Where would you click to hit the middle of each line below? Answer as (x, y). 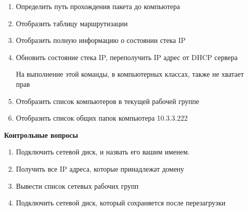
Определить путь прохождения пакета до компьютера (98, 6)
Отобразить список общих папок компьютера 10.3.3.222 (102, 118)
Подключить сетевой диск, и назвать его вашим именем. (103, 152)
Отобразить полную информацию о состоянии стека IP (101, 40)
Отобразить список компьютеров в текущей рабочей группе (108, 101)
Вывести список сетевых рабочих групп (77, 186)
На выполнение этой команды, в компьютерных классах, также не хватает (130, 74)
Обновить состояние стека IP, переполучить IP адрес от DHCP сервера (127, 57)
